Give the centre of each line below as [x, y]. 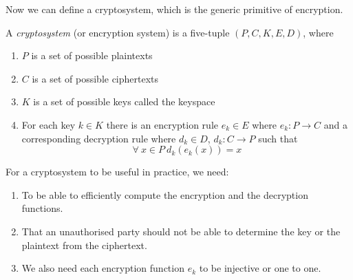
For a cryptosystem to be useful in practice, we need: [117, 172]
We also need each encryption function [103, 268]
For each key [49, 124]
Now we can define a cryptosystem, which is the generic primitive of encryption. [174, 9]
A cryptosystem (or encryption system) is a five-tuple [118, 32]
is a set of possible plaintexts [92, 55]
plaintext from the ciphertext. [84, 245]
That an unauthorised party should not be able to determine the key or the [181, 231]
